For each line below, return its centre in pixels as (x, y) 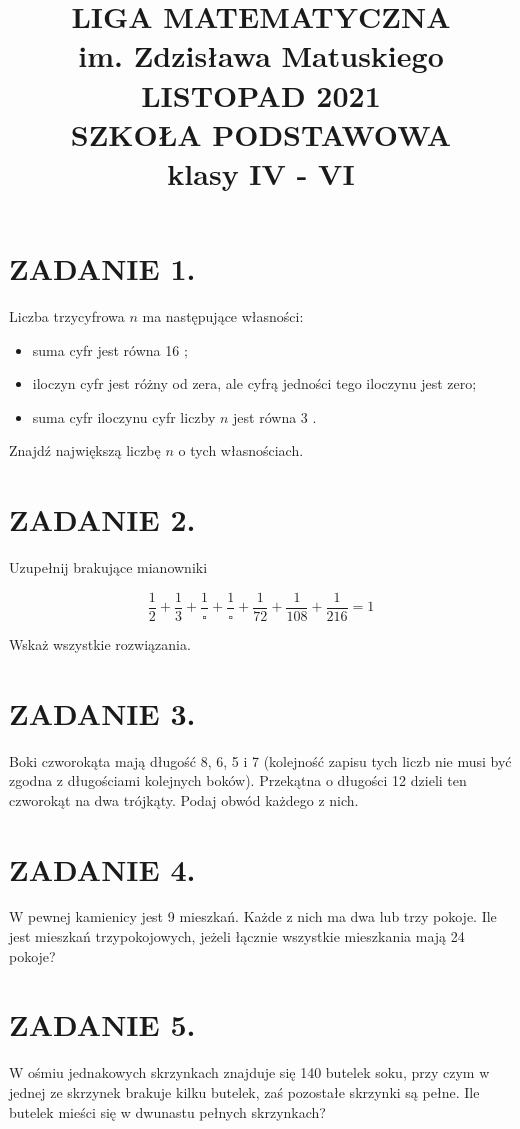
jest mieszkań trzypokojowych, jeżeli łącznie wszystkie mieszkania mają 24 (237, 936)
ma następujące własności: (223, 316)
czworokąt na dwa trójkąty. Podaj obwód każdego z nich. (184, 799)
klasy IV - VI (261, 172)
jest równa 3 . (275, 416)
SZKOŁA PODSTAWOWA (261, 133)
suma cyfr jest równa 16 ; (110, 349)
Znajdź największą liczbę (85, 450)
